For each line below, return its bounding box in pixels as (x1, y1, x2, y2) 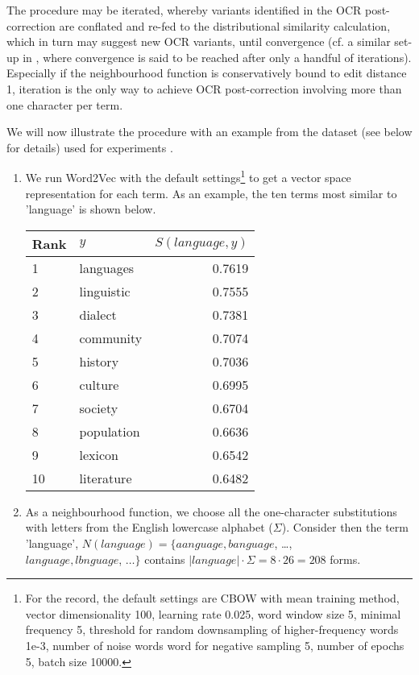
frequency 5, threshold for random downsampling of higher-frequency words (25, 621, 399, 638)
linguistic (79, 281, 131, 300)
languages (79, 258, 135, 277)
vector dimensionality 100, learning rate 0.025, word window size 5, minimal (25, 605, 401, 622)
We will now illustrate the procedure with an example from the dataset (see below (6, 123, 413, 140)
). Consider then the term (281, 519, 409, 536)
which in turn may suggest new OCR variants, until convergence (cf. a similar (6, 33, 391, 50)
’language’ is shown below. (25, 201, 156, 217)
